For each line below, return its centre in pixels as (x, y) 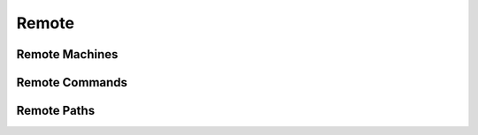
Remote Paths (56, 111)
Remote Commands (72, 82)
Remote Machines (67, 54)
